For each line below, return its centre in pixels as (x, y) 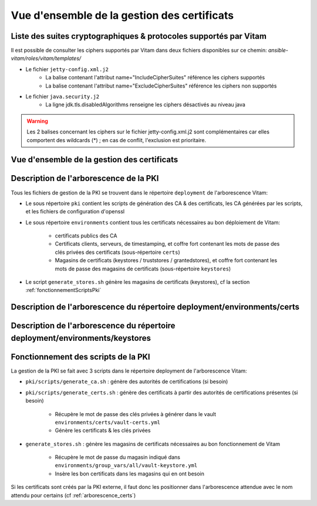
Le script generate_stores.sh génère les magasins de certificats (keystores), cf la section (138, 282)
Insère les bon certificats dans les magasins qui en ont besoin (130, 474)
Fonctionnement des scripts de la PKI (80, 356)
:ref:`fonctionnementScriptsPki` (63, 290)
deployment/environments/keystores (81, 338)
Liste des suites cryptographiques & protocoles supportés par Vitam (139, 36)
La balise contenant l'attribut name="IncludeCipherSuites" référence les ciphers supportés (155, 78)
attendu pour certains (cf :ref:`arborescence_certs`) (73, 495)
